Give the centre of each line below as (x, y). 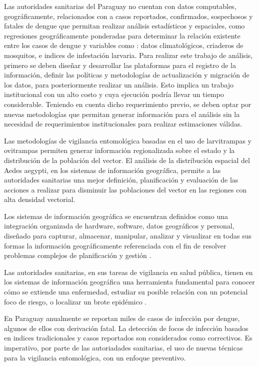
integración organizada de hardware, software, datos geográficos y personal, (119, 226)
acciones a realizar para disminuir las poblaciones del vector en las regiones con (125, 189)
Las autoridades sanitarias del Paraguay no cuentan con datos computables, (120, 6)
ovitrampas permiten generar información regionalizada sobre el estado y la (119, 150)
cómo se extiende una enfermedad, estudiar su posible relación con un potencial (126, 292)
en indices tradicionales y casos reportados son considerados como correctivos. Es (128, 338)
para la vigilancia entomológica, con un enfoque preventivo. (95, 357)
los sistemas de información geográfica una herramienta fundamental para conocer (129, 282)
